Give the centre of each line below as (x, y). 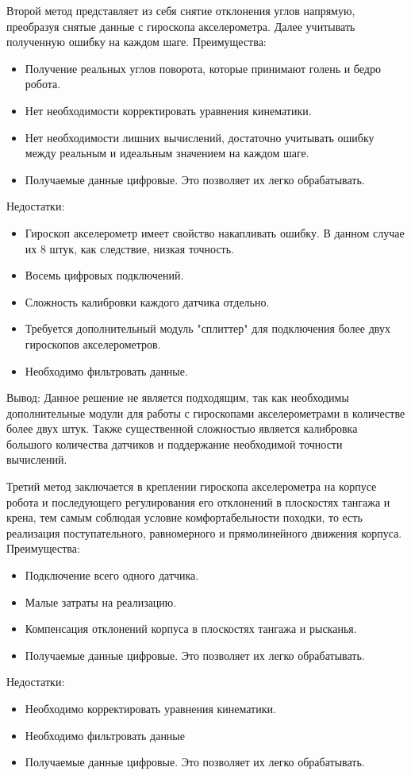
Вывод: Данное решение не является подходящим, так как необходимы (178, 397)
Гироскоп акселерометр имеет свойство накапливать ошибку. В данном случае (215, 232)
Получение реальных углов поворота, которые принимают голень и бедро (203, 68)
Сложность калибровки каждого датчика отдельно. (147, 301)
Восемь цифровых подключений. (104, 275)
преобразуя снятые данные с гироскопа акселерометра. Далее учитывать (181, 26)
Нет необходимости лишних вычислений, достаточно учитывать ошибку (200, 137)
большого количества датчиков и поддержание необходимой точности (175, 443)
